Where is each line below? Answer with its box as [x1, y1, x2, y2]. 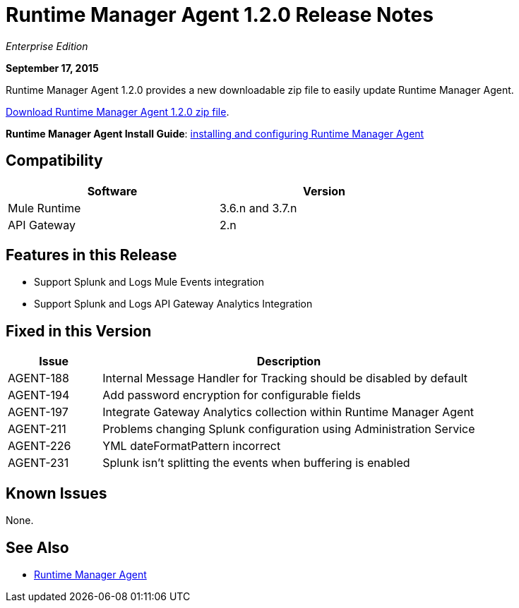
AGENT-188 [8, 371, 69, 386]
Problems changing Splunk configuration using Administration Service [102, 422, 475, 437]
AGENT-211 [8, 422, 66, 437]
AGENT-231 [8, 456, 69, 470]
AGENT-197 [8, 405, 68, 420]
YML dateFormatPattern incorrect [102, 439, 281, 454]
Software [87, 183, 138, 198]
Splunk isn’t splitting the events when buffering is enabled [102, 456, 410, 470]
